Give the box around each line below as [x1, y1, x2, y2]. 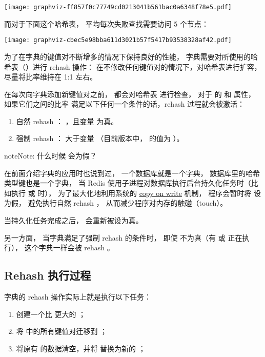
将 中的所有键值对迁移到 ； [16, 326, 108, 336]
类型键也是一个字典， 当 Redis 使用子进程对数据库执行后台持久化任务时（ [4, 177, 251, 188]
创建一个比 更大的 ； [16, 308, 86, 319]
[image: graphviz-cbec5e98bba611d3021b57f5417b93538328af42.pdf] [4, 36, 232, 44]
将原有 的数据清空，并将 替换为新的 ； [16, 343, 146, 353]
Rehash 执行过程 [4, 267, 91, 283]
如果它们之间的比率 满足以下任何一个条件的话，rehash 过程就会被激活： [4, 98, 245, 109]
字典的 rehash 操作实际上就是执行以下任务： [4, 291, 152, 302]
